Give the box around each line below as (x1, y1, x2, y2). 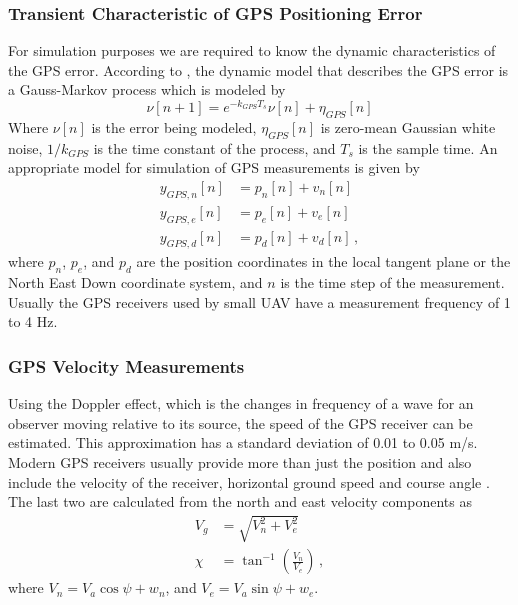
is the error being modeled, (91, 116, 257, 137)
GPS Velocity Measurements (8, 353, 245, 378)
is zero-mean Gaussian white (320, 116, 496, 137)
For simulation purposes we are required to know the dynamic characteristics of (8, 40, 496, 61)
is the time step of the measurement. (280, 272, 505, 293)
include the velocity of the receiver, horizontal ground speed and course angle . (8, 471, 490, 492)
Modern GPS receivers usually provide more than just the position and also (8, 451, 472, 472)
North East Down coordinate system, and (8, 272, 263, 293)
